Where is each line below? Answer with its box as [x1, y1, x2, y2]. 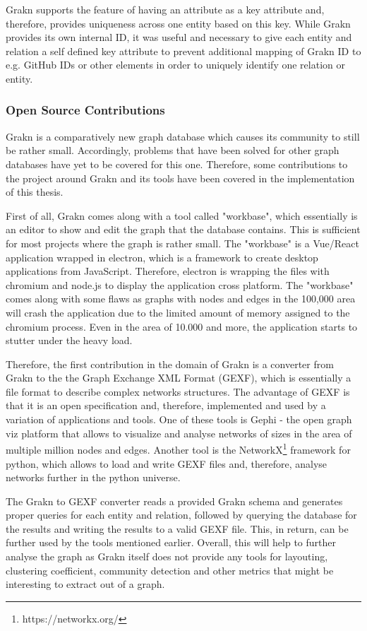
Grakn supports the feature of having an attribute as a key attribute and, [6, 2, 325, 16]
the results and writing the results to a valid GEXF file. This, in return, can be [6, 521, 349, 536]
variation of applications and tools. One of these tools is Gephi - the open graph [6, 412, 352, 427]
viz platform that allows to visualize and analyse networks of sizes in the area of [6, 425, 352, 440]
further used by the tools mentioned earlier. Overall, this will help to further [6, 535, 336, 550]
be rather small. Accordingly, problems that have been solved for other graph [6, 143, 339, 158]
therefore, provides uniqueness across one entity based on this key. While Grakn [6, 16, 351, 30]
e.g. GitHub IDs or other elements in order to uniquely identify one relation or [6, 57, 345, 72]
